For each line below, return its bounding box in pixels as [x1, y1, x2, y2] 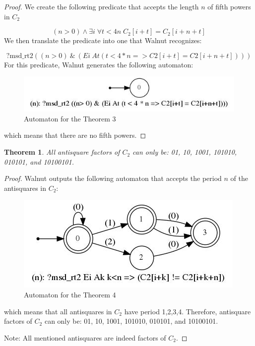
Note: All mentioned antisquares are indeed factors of [4, 332, 166, 343]
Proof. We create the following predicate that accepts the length [4, 1, 199, 11]
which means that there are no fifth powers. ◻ [4, 130, 146, 140]
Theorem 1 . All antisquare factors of [4, 147, 120, 157]
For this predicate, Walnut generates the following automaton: [4, 59, 193, 69]
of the [230, 173, 248, 183]
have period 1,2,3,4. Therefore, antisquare [124, 306, 251, 316]
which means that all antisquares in [4, 306, 112, 316]
